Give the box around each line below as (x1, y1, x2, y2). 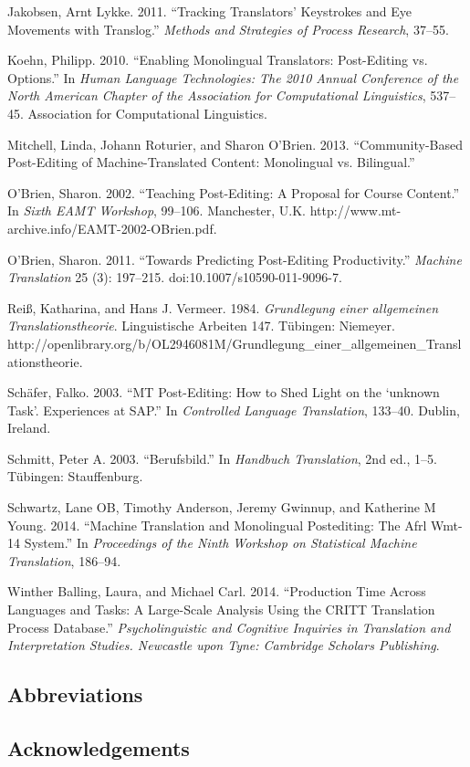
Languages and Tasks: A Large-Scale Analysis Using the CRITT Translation (7, 600, 435, 619)
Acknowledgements (7, 733, 190, 762)
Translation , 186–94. (7, 551, 121, 570)
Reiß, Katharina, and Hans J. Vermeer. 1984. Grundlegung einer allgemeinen (7, 298, 439, 317)
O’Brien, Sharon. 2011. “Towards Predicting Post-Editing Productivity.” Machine (7, 249, 462, 268)
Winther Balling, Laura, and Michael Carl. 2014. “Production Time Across (7, 582, 426, 601)
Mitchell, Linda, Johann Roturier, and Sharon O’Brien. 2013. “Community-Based (7, 134, 464, 153)
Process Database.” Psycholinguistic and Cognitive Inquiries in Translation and (7, 617, 451, 636)
